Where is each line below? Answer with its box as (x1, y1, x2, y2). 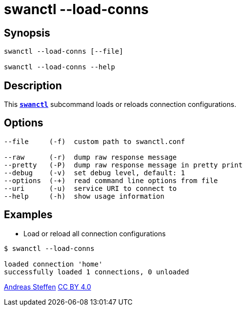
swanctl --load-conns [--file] (4, 47, 123, 56)
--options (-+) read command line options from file (4, 176, 218, 185)
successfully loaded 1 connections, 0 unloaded (4, 268, 189, 276)
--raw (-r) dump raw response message (4, 153, 177, 161)
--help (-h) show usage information (4, 192, 164, 200)
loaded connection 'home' (4, 260, 103, 268)
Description (4, 79, 62, 92)
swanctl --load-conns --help (4, 63, 115, 71)
